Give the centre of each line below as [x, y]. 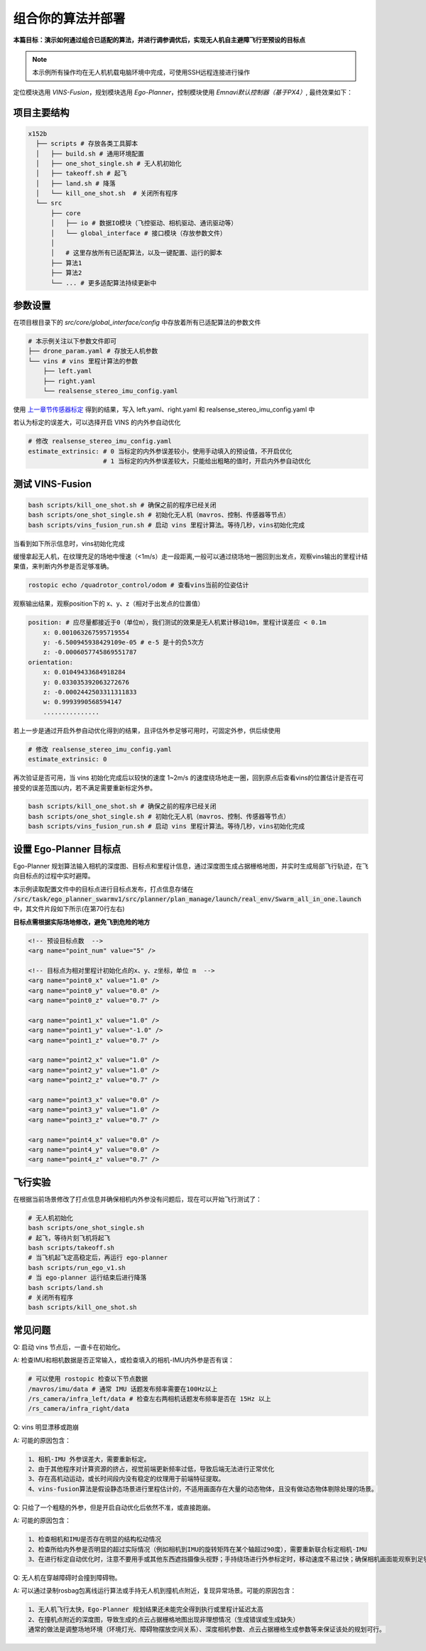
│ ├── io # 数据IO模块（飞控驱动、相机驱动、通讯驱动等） [144, 223]
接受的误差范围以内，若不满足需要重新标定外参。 [84, 787]
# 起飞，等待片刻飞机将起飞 [69, 1238]
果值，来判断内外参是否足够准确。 [63, 566]
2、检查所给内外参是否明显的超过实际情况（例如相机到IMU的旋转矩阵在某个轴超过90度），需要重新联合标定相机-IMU [197, 1549]
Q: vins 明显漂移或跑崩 [46, 1427]
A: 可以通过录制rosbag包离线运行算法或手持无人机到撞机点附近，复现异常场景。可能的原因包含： [155, 1591]
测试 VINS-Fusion [53, 484]
